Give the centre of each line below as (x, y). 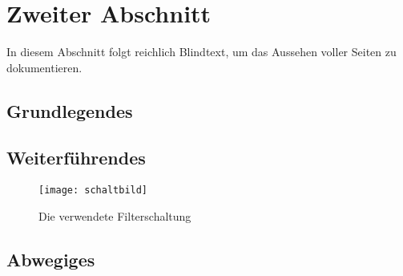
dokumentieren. (44, 67)
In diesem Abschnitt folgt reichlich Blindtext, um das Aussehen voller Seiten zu (201, 52)
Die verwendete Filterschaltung (115, 215)
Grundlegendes (70, 110)
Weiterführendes (76, 158)
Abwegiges (51, 259)
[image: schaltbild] (93, 191)
